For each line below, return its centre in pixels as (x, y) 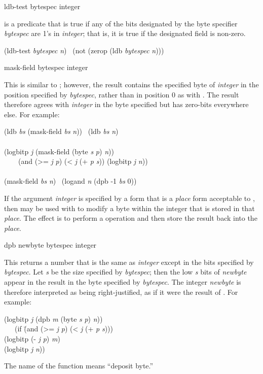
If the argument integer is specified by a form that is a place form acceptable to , (129, 198)
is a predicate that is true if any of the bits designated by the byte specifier (121, 23)
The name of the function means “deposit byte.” (79, 366)
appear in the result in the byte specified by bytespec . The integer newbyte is (123, 282)
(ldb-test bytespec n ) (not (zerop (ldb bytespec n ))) (84, 50)
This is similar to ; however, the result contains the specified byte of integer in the (131, 84)
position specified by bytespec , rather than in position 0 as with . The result (122, 94)
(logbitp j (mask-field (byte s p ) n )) (59, 151)
